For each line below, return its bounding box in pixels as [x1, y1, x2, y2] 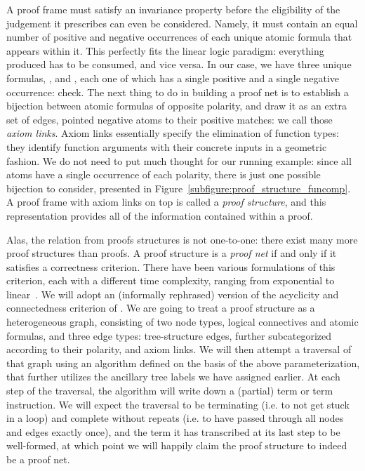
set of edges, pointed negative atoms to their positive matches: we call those [6, 112, 333, 126]
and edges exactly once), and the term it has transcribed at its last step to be [6, 424, 340, 439]
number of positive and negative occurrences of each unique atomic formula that [6, 29, 352, 44]
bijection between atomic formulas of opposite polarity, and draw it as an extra [6, 98, 347, 113]
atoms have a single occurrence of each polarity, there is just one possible [6, 167, 321, 182]
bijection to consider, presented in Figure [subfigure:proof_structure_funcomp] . [6, 180, 351, 195]
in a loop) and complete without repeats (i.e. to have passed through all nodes [6, 411, 344, 425]
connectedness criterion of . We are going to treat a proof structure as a [6, 300, 315, 315]
